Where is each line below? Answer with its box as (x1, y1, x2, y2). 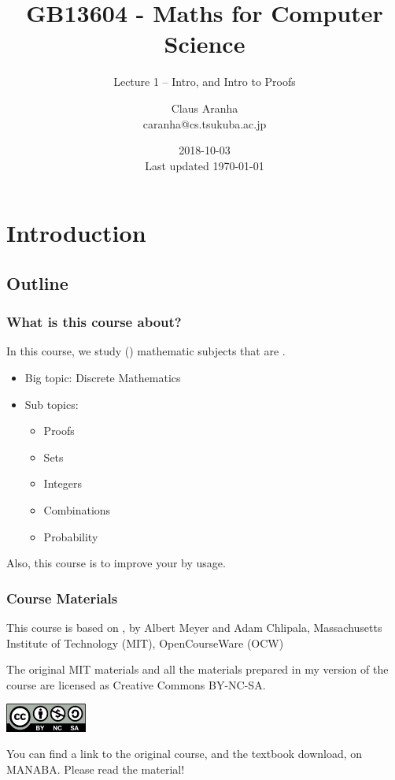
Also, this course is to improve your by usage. (6, 555, 226, 571)
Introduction (6, 217, 146, 249)
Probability (43, 528, 98, 544)
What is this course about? (6, 312, 182, 332)
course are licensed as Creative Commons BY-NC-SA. (6, 676, 266, 693)
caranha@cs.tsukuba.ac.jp (142, 115, 267, 132)
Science (164, 28, 245, 60)
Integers (43, 475, 82, 492)
